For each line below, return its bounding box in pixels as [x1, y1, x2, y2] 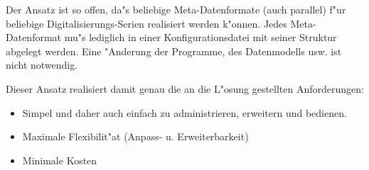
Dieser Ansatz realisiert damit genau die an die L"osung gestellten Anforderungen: [6, 81, 364, 96]
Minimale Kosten [22, 152, 97, 167]
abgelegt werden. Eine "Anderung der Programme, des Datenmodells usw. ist [6, 43, 342, 58]
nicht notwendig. [6, 57, 78, 72]
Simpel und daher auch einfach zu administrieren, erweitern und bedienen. [22, 105, 347, 120]
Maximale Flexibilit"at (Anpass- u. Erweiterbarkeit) [22, 129, 249, 144]
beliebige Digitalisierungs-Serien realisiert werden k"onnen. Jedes [6, 16, 287, 30]
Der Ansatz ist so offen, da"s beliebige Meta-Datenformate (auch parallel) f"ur [6, 2, 346, 16]
